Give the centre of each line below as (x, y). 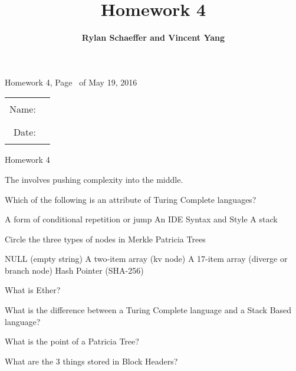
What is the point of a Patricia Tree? (72, 341)
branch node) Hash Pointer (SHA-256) (74, 270)
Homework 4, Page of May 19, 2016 (71, 82)
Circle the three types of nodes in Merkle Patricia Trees (105, 239)
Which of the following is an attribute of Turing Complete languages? (131, 199)
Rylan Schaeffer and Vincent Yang (153, 37)
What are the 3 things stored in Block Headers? (91, 361)
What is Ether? (33, 290)
